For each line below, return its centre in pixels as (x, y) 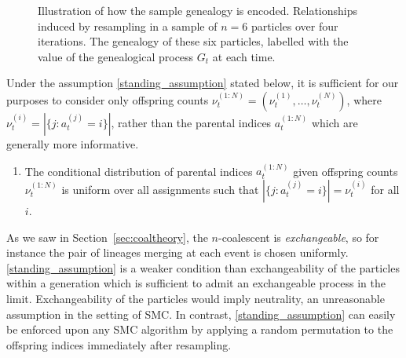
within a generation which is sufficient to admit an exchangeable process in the (196, 283)
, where (364, 99)
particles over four (294, 26)
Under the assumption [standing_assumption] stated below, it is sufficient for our (203, 83)
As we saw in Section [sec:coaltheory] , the (107, 237)
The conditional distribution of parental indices (139, 171)
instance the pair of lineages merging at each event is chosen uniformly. (177, 252)
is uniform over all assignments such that (160, 189)
